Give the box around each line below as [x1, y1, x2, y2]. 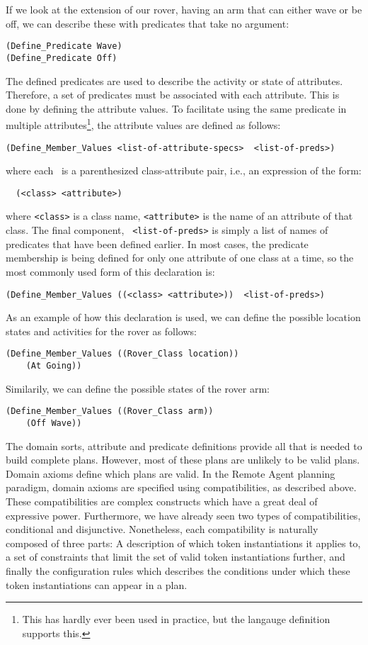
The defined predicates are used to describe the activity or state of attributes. [6, 73, 343, 88]
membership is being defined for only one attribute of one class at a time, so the [6, 250, 354, 265]
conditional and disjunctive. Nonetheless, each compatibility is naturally [6, 522, 318, 537]
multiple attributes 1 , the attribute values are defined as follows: [6, 116, 281, 132]
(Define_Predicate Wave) [6, 41, 122, 52]
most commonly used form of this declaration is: [6, 264, 215, 279]
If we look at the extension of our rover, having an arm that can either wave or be [6, 2, 362, 16]
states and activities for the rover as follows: [6, 323, 197, 338]
